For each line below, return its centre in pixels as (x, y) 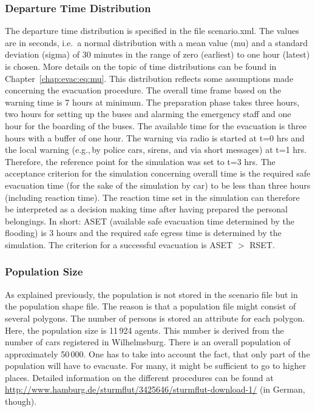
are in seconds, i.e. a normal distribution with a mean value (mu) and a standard (157, 42)
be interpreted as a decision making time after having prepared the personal (146, 209)
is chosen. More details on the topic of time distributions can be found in (141, 66)
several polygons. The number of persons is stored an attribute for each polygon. (155, 318)
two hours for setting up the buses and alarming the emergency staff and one (148, 114)
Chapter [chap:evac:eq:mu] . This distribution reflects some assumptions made (149, 78)
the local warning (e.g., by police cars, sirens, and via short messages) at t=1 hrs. (156, 150)
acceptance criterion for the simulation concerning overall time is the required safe (158, 173)
